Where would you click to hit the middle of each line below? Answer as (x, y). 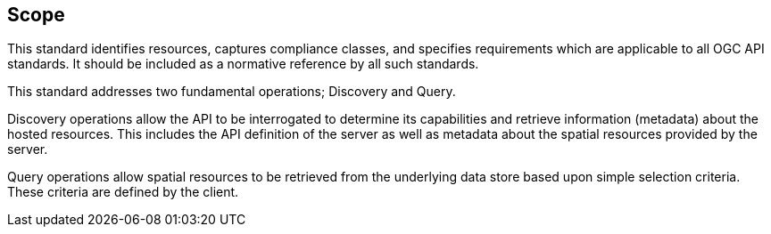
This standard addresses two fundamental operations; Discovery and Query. (232, 92)
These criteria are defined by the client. (123, 192)
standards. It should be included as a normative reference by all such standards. (243, 64)
